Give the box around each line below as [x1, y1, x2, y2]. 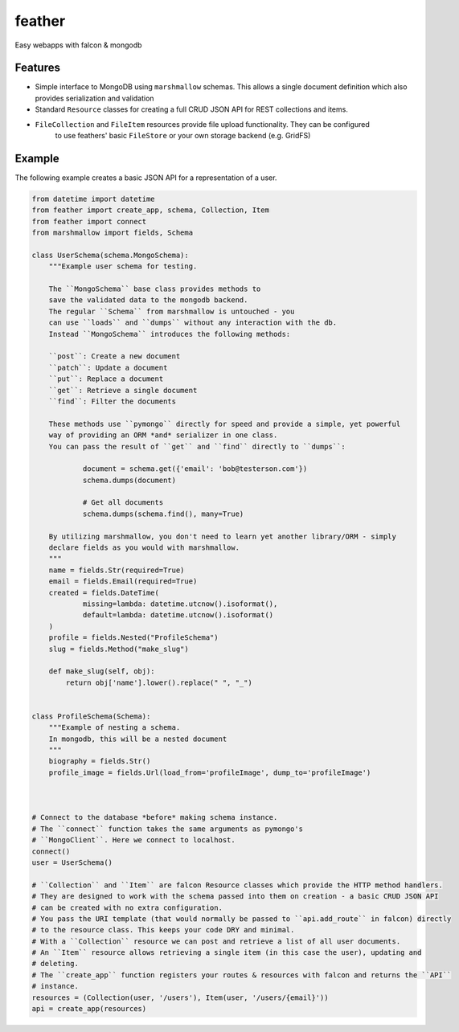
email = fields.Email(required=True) [48, 577, 198, 586]
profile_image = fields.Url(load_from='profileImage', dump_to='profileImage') [48, 768, 371, 777]
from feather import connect [31, 217, 147, 226]
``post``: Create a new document [48, 352, 181, 361]
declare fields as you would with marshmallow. [48, 543, 240, 552]
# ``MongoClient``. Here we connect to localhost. [31, 836, 236, 845]
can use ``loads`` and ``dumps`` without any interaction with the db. [48, 318, 338, 327]
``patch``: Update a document [48, 362, 168, 372]
